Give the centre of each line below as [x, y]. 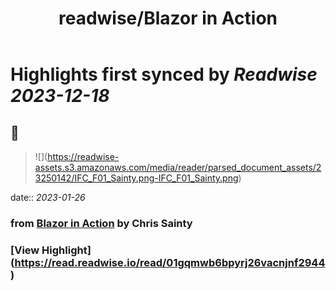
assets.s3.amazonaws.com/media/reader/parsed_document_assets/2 [178, 167]
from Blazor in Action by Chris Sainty [101, 223]
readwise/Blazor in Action [168, 18]
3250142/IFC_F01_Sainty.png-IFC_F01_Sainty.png [136, 178]
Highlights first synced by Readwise [164, 74]
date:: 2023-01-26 [48, 197]
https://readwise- [83, 156]
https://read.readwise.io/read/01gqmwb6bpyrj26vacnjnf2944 [170, 262]
